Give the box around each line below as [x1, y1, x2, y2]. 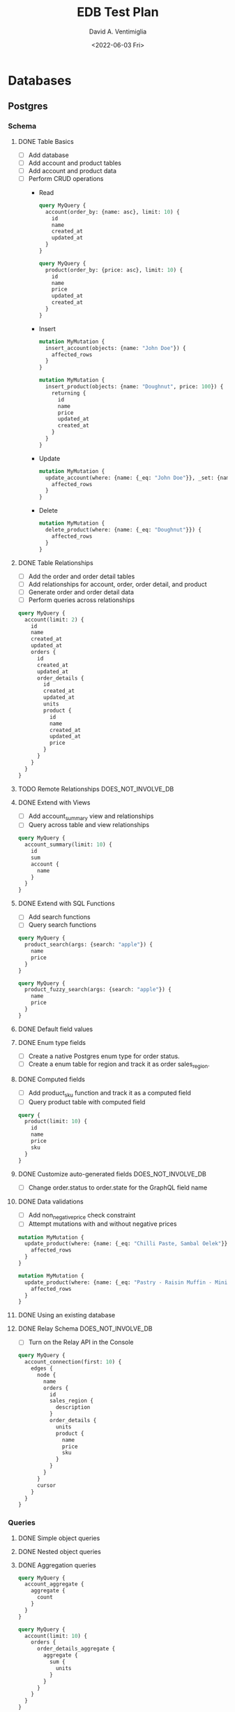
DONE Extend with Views [17, 798, 91, 807]
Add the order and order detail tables [28, 572, 135, 580]
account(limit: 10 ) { [24, 1632, 88, 1639]
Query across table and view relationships [28, 821, 149, 829]
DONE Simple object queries [17, 1534, 100, 1542]
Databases [8, 73, 72, 88]
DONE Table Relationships [17, 558, 93, 566]
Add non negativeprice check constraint [28, 1210, 136, 1221]
